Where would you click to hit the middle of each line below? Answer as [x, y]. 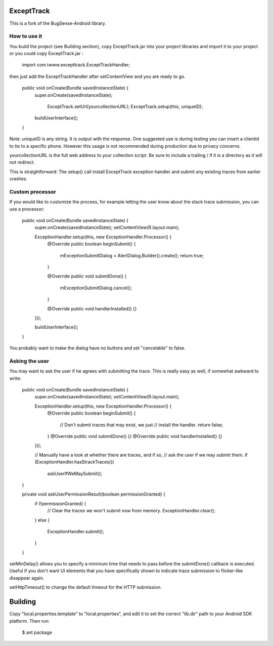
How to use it [26, 36]
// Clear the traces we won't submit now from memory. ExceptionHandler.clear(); [131, 511]
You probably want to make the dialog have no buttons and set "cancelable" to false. [97, 348]
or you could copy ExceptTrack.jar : [46, 54]
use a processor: [27, 209]
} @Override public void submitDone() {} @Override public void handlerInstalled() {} [135, 436]
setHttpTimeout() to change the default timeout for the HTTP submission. [85, 587]
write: [15, 378]
